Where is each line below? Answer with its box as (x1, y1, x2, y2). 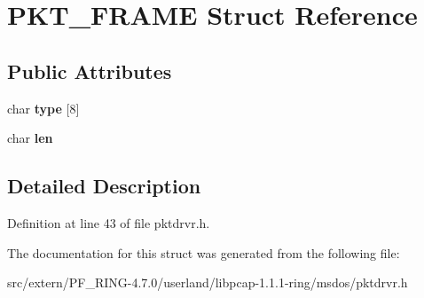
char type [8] (7, 98, 80, 117)
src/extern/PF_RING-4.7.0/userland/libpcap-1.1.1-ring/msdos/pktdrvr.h (7, 273, 408, 292)
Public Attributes (7, 57, 172, 84)
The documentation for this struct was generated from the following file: (7, 243, 400, 262)
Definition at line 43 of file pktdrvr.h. (7, 213, 210, 231)
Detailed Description (7, 172, 201, 200)
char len (7, 129, 53, 147)
